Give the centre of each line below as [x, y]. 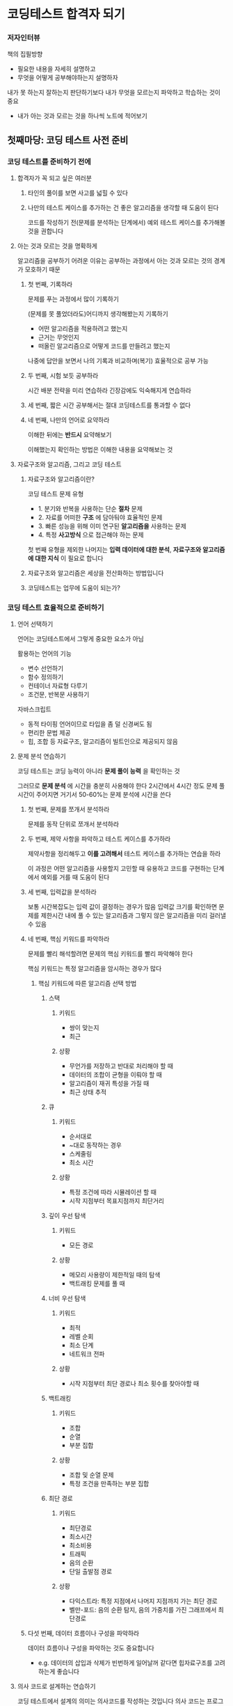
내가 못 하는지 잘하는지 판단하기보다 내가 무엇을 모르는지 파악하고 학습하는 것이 [114, 93]
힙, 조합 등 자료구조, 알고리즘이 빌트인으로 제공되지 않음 [103, 741]
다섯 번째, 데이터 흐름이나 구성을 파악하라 [83, 1634]
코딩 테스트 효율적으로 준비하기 [56, 608]
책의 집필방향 [25, 54]
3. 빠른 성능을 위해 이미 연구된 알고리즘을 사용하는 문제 [112, 526]
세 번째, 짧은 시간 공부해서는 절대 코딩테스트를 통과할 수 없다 [109, 405]
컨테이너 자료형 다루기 [58, 686]
